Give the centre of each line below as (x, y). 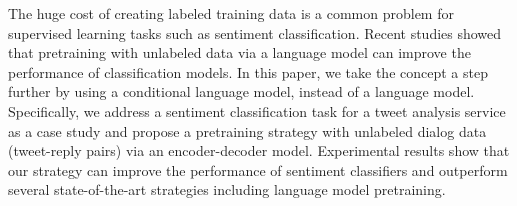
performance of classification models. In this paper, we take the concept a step (248, 71)
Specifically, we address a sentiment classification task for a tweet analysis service (257, 110)
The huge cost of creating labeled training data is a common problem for (231, 13)
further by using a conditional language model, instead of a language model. (241, 91)
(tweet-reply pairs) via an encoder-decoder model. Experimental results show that (259, 150)
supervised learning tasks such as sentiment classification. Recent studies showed (255, 32)
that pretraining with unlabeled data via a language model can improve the (239, 52)
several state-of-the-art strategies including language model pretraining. (227, 189)
